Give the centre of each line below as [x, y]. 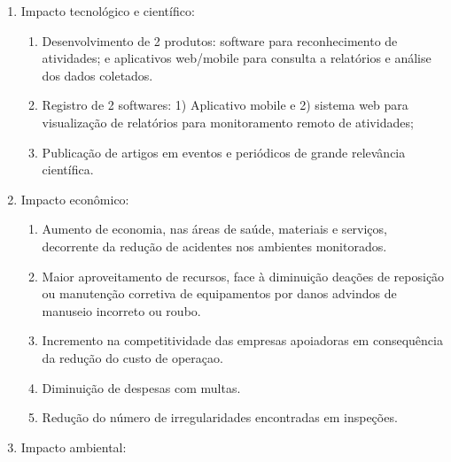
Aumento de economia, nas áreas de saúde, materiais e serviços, [214, 229]
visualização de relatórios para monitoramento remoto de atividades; [228, 122]
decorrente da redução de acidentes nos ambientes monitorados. [214, 246]
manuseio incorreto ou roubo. [121, 310]
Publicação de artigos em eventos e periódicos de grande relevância [224, 152]
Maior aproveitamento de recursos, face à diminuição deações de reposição [243, 276]
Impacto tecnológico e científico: [108, 11]
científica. [68, 169]
